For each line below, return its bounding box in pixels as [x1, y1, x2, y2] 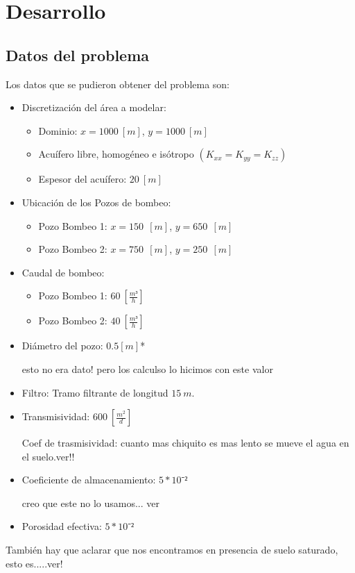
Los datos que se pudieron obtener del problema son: [6, 76, 230, 91]
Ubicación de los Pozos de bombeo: [21, 194, 171, 209]
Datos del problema [6, 44, 150, 65]
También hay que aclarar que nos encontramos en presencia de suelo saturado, [6, 542, 338, 557]
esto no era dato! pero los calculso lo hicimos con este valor [21, 361, 273, 376]
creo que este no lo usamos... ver [21, 495, 160, 510]
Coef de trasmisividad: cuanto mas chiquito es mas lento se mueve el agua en [21, 435, 349, 450]
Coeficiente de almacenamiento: [21, 472, 156, 487]
